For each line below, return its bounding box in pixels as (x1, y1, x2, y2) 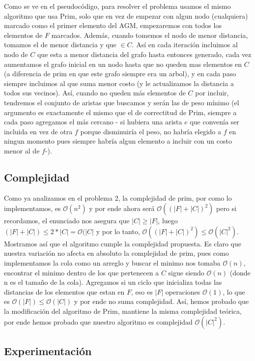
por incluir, (195, 88, 229, 98)
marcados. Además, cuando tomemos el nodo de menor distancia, (51, 30, 248, 40)
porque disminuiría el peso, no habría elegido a (80, 126, 221, 136)
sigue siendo (168, 267, 204, 277)
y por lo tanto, (96, 226, 140, 236)
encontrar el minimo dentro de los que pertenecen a (4, 267, 159, 277)
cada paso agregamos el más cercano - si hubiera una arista (4, 117, 182, 127)
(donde (229, 267, 251, 277)
